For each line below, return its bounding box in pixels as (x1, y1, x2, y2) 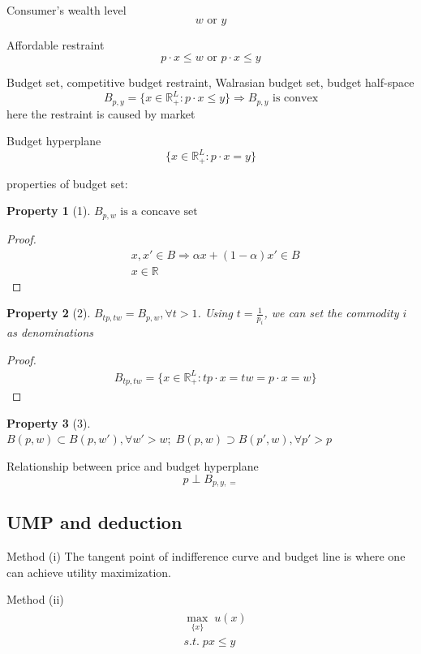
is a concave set (120, 206, 198, 218)
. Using (197, 304, 233, 321)
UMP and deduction (6, 510, 183, 535)
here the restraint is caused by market (6, 105, 195, 122)
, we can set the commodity (264, 304, 399, 321)
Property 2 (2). (6, 304, 91, 321)
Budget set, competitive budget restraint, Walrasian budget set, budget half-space (6, 74, 415, 91)
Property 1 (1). (6, 202, 91, 219)
